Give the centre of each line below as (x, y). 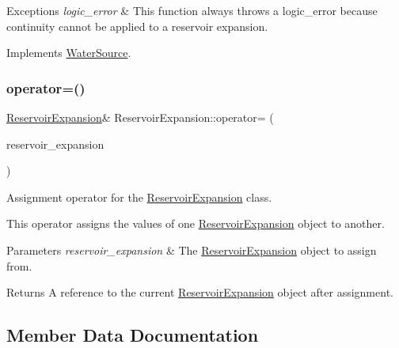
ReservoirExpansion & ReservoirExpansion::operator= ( (140, 117)
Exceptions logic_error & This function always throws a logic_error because (192, 10)
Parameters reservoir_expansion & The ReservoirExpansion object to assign (192, 250)
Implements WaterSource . (69, 53)
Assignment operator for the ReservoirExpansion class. (139, 197)
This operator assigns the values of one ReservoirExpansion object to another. (196, 223)
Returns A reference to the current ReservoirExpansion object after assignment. (200, 292)
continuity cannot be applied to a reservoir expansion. (137, 26)
